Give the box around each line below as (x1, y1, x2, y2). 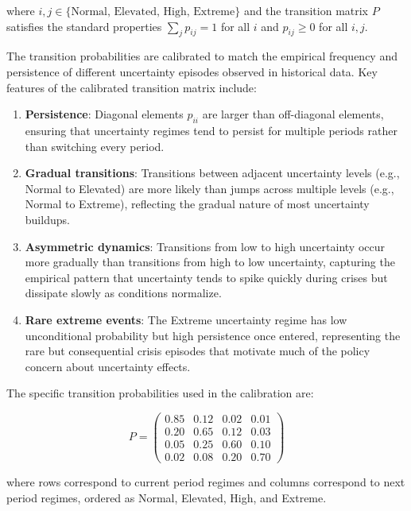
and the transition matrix (243, 2, 369, 18)
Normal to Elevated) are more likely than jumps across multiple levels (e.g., (25, 180, 394, 196)
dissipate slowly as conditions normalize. (25, 285, 222, 301)
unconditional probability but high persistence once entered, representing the (25, 327, 401, 343)
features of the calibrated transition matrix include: (6, 79, 257, 95)
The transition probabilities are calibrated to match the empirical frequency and (6, 48, 397, 64)
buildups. (25, 211, 70, 227)
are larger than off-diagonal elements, (202, 106, 384, 122)
